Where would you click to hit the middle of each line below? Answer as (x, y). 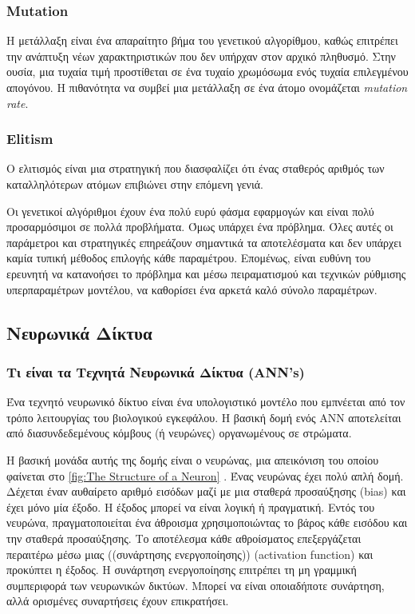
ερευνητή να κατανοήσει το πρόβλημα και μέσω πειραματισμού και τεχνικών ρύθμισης (206, 273)
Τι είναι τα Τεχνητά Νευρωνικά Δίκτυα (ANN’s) (156, 371)
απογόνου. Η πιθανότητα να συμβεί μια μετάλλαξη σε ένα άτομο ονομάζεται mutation (207, 87)
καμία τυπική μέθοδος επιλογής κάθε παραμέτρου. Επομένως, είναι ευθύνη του (189, 258)
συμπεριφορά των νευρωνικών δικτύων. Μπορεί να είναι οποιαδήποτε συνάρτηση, (196, 585)
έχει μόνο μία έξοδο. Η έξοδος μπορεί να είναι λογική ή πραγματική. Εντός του (191, 506)
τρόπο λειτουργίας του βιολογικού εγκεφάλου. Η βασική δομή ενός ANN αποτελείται (204, 417)
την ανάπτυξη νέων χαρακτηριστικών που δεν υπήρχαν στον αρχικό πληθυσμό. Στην (201, 56)
